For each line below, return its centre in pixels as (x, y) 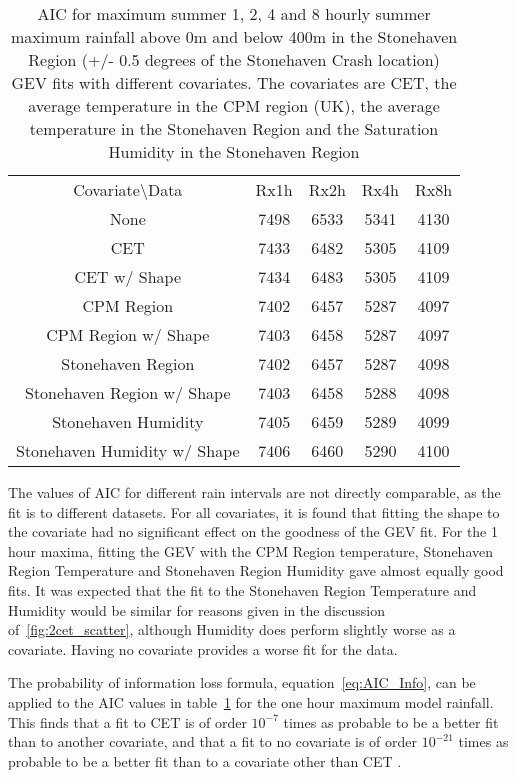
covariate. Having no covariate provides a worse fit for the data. (203, 648)
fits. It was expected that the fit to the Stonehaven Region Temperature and (242, 589)
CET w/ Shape (128, 276)
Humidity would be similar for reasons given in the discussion (197, 609)
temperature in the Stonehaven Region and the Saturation (234, 128)
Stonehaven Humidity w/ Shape (128, 450)
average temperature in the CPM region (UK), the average (234, 105)
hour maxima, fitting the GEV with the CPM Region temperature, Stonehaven (251, 550)
